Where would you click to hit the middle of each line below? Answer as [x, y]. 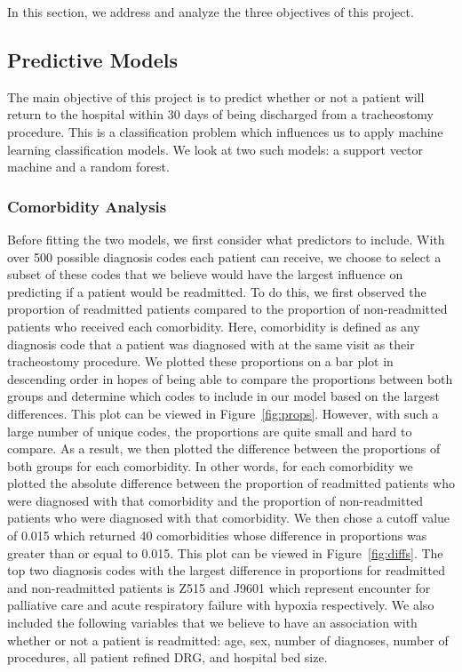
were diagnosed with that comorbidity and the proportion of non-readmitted [215, 500]
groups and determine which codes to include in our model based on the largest [223, 396]
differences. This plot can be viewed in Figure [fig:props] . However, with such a [223, 413]
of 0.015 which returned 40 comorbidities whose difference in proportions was [217, 536]
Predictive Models [93, 59]
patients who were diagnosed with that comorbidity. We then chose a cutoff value [229, 518]
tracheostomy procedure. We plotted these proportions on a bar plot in [200, 361]
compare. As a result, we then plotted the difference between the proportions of [224, 448]
